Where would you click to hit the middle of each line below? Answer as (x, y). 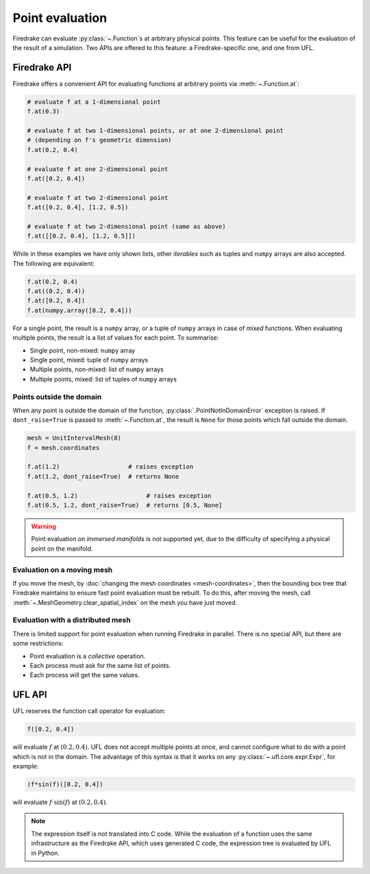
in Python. (46, 853)
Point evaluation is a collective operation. (88, 656)
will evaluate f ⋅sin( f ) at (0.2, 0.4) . (60, 802)
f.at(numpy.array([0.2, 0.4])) (80, 310)
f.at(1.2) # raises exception (110, 467)
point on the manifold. (62, 549)
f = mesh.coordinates (63, 448)
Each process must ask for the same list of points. (100, 666)
